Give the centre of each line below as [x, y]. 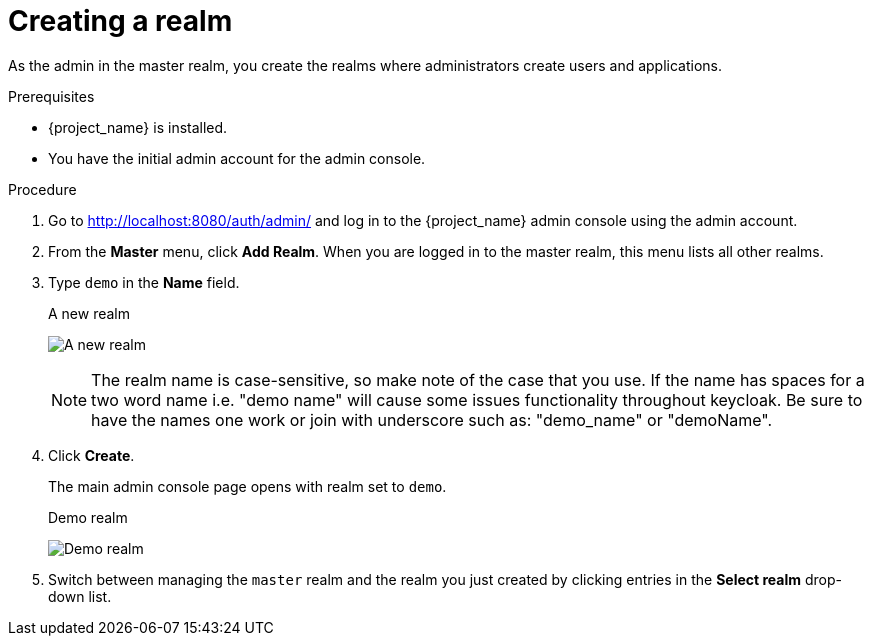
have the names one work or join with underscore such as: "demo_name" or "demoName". [432, 419]
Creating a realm [120, 21]
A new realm [89, 313]
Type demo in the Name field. [144, 282]
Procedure [42, 189]
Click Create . [91, 455]
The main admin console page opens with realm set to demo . [247, 486]
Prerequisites [51, 96]
